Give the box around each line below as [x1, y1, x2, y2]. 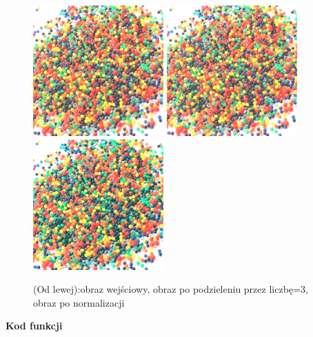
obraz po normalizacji [33, 295, 125, 309]
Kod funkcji [6, 318, 63, 333]
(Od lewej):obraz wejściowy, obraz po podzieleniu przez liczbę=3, [33, 282, 308, 296]
